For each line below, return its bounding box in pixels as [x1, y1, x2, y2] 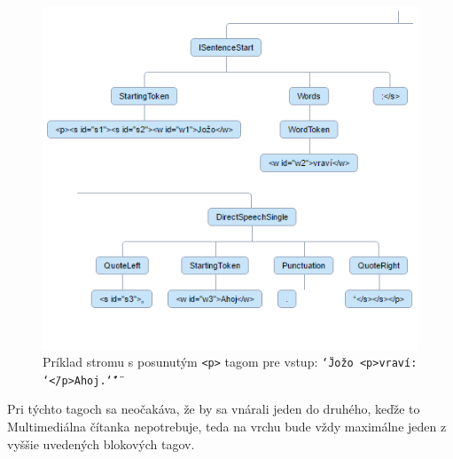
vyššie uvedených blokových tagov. [7, 434, 195, 453]
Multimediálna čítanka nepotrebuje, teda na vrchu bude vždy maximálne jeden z [7, 417, 447, 436]
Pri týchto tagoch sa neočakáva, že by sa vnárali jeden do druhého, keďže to [7, 400, 420, 418]
